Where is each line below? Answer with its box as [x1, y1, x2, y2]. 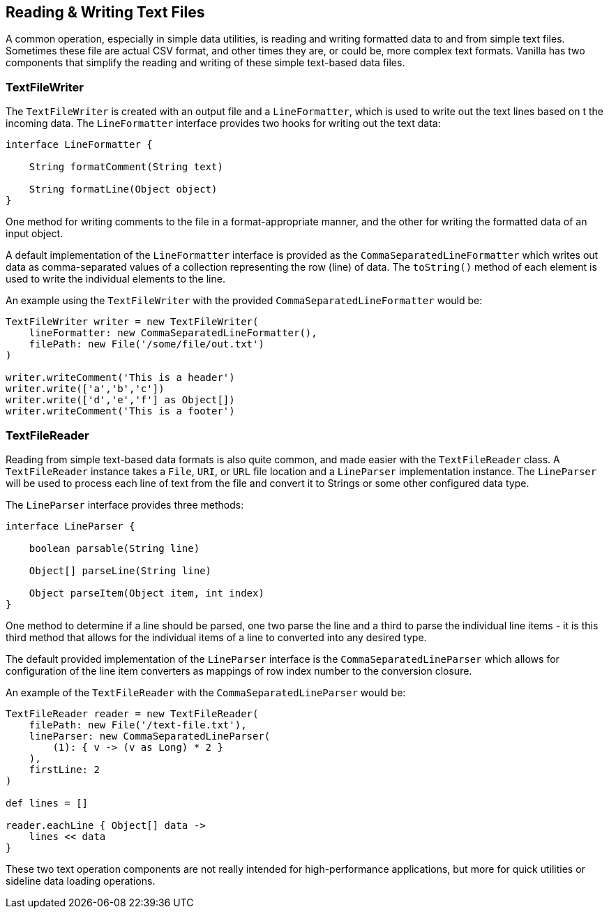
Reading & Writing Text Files [6, 3, 205, 21]
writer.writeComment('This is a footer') [6, 405, 235, 417]
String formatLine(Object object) [29, 183, 218, 195]
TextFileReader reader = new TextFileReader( [6, 707, 259, 719]
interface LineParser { [6, 520, 135, 532]
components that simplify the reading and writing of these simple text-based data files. [6, 57, 405, 69]
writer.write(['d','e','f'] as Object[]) [6, 394, 235, 406]
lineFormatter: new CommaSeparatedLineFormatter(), [29, 327, 317, 339]
